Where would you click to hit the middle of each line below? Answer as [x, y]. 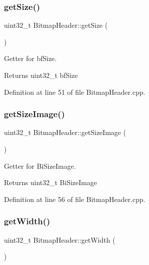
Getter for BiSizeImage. [40, 166]
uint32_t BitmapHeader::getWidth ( [60, 239]
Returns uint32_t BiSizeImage [51, 182]
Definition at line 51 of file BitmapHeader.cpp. [75, 92]
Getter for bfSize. [30, 58]
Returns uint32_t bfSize [41, 75]
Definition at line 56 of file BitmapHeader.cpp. [75, 199]
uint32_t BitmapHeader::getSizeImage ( [65, 132]
